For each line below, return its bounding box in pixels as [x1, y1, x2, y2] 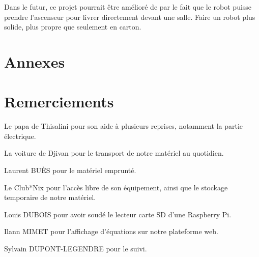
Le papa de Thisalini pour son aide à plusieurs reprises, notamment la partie [4, 121, 243, 131]
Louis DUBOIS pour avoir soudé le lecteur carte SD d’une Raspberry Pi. [4, 209, 232, 219]
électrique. [4, 130, 36, 141]
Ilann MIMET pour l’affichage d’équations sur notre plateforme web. [4, 226, 218, 237]
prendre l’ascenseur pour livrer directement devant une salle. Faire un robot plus [4, 11, 255, 22]
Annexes [4, 51, 65, 72]
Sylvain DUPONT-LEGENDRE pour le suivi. [4, 243, 147, 254]
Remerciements [4, 91, 114, 112]
